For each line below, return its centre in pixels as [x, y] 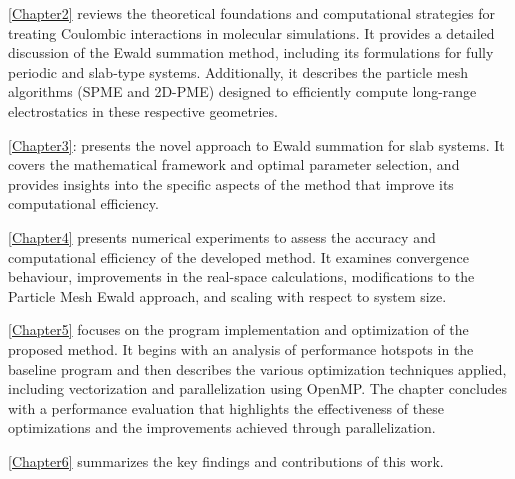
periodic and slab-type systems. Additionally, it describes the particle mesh [238, 71]
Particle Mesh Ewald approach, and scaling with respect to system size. [227, 295]
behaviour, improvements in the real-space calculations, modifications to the [241, 276]
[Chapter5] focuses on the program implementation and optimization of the [238, 329]
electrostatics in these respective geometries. [143, 110]
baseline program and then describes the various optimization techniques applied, [257, 368]
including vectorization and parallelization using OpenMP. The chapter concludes [258, 388]
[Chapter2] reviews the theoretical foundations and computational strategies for [252, 13]
